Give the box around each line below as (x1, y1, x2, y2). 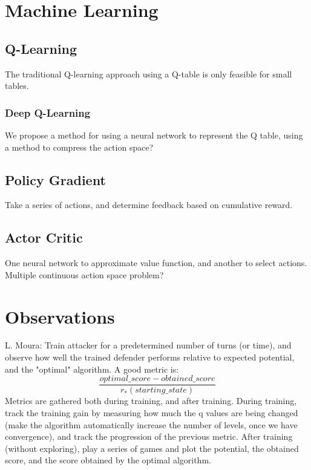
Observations (5, 304, 115, 328)
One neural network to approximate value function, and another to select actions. (5, 256, 307, 269)
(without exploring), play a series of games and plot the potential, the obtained (5, 442, 299, 454)
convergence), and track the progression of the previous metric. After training (5, 430, 293, 443)
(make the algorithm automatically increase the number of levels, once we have (5, 418, 298, 431)
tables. (5, 79, 29, 92)
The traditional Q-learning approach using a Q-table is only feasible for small (5, 67, 292, 80)
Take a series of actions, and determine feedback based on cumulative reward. (5, 198, 293, 211)
